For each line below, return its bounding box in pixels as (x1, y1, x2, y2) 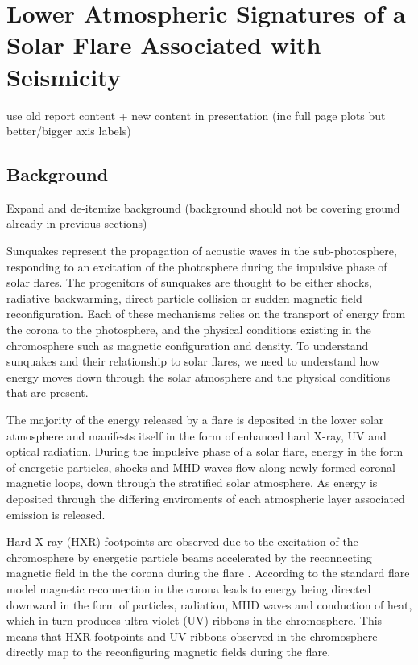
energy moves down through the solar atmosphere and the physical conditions (6, 368, 391, 385)
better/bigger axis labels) (6, 122, 131, 139)
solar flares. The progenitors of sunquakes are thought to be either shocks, (6, 274, 372, 291)
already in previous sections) (6, 215, 147, 232)
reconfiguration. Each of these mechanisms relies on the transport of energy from (6, 305, 406, 322)
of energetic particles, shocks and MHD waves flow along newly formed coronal (6, 458, 395, 475)
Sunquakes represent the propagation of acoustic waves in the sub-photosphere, (6, 242, 397, 259)
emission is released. (6, 506, 106, 522)
